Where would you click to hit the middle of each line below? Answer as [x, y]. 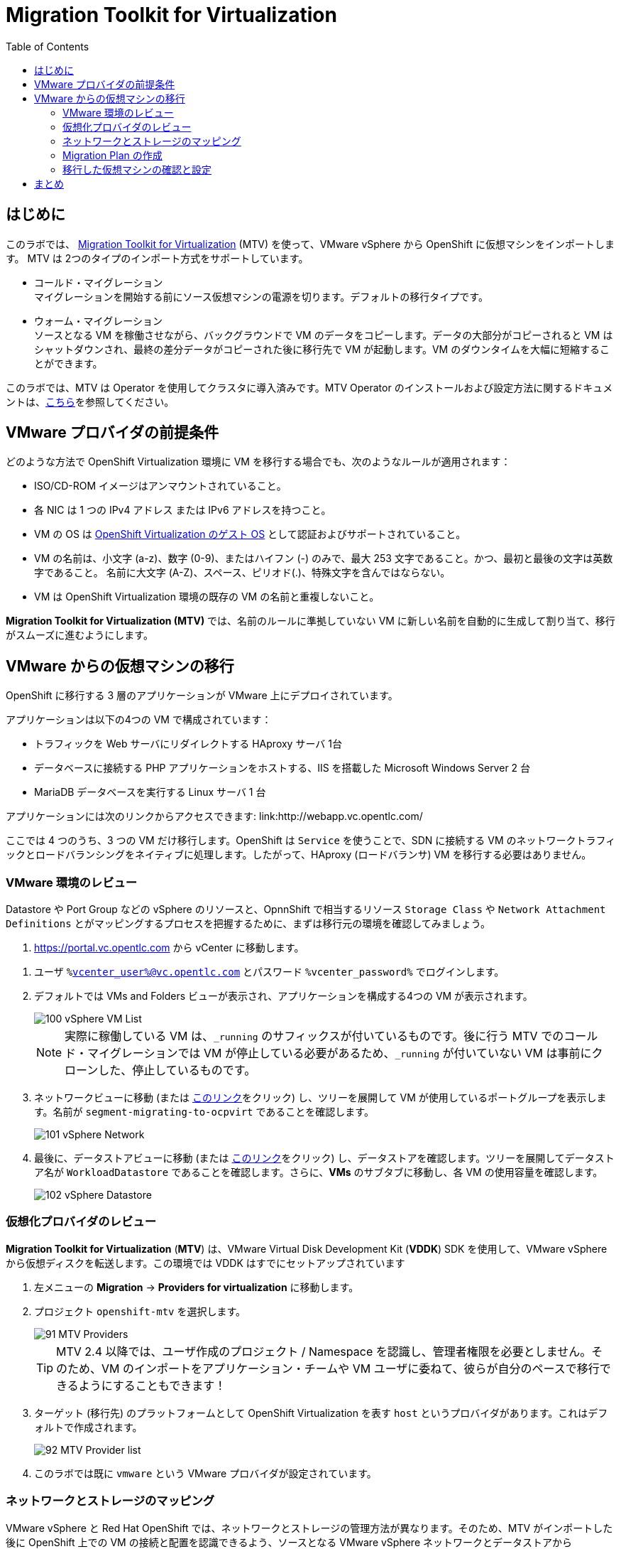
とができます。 [68, 363]
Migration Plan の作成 [112, 155]
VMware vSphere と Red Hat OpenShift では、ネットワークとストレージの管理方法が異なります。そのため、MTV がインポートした [309, 1528]
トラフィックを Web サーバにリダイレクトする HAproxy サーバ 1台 [188, 744]
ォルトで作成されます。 [88, 1427]
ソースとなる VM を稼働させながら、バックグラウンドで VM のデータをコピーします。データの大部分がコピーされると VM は [324, 335]
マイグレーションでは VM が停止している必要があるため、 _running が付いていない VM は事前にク [345, 1053]
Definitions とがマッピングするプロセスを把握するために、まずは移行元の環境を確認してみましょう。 [248, 924]
